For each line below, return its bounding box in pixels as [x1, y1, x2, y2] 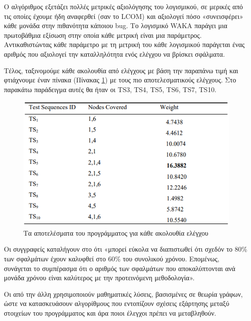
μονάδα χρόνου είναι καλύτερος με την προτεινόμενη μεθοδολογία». [4, 273, 195, 283]
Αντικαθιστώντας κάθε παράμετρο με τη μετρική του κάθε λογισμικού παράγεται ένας [4, 39, 245, 49]
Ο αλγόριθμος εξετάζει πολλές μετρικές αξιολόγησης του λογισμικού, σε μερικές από [4, 1, 243, 11]
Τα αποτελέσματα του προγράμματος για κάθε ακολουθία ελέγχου [23, 227, 208, 238]
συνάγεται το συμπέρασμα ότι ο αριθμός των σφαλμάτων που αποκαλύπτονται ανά [4, 263, 235, 273]
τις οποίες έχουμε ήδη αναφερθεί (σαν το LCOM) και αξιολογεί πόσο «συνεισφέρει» [4, 11, 243, 21]
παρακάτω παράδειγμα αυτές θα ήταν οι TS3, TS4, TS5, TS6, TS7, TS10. [4, 84, 217, 94]
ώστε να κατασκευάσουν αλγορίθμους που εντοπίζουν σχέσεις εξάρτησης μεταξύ [4, 298, 230, 308]
